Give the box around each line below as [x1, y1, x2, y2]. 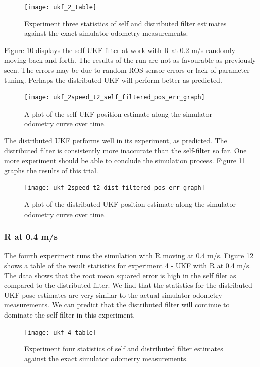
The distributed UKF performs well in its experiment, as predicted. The [4, 135, 227, 146]
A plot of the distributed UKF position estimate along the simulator [24, 199, 236, 209]
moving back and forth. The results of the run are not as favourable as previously [4, 55, 256, 65]
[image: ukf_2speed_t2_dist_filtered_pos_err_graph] [24, 184, 205, 192]
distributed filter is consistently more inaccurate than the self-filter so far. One [4, 145, 247, 155]
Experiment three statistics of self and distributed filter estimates [24, 18, 227, 28]
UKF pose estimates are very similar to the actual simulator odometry [4, 289, 223, 300]
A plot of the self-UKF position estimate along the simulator [24, 108, 212, 119]
